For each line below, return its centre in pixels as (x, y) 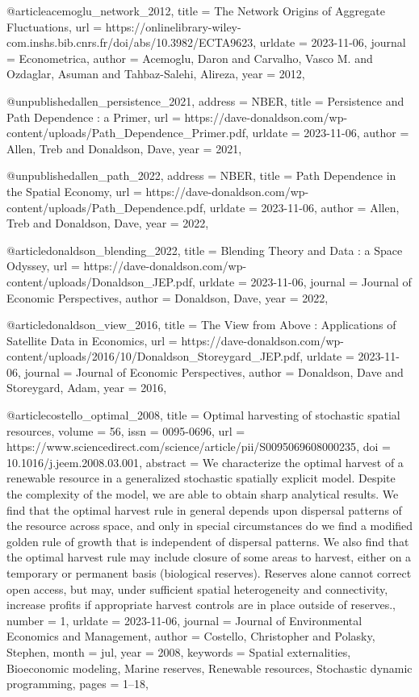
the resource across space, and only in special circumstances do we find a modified (210, 526)
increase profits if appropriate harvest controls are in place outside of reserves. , (201, 605)
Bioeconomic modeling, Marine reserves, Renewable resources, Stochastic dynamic (209, 668)
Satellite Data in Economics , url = (92, 340)
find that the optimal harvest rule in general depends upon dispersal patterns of (204, 509)
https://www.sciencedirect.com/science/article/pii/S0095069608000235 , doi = (199, 447)
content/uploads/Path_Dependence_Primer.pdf (126, 133)
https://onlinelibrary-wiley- (173, 26)
